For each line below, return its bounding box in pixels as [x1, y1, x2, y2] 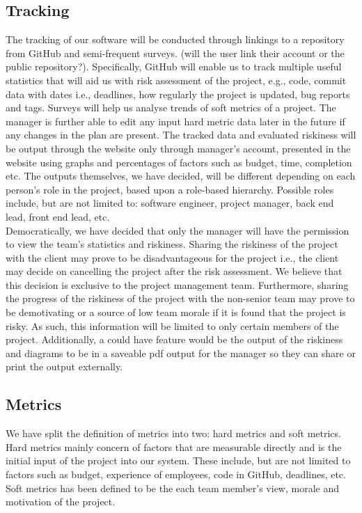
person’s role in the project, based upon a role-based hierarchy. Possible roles [6, 182, 334, 196]
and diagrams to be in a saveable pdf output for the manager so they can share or [6, 345, 356, 360]
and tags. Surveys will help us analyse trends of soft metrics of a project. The [6, 100, 336, 115]
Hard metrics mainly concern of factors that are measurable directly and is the [6, 439, 342, 454]
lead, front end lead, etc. [6, 209, 110, 223]
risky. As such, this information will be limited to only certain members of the [6, 318, 339, 333]
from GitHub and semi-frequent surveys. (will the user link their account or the [6, 45, 345, 60]
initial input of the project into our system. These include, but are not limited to [6, 453, 351, 468]
